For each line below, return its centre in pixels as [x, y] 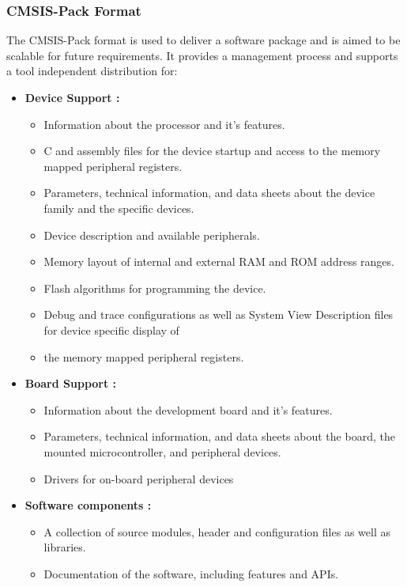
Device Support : [72, 97]
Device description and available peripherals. [152, 235]
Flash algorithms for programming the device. [155, 288]
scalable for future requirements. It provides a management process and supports [202, 55]
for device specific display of [111, 329]
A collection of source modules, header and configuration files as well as [217, 531]
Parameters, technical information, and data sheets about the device [209, 193]
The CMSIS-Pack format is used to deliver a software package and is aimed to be [203, 40]
